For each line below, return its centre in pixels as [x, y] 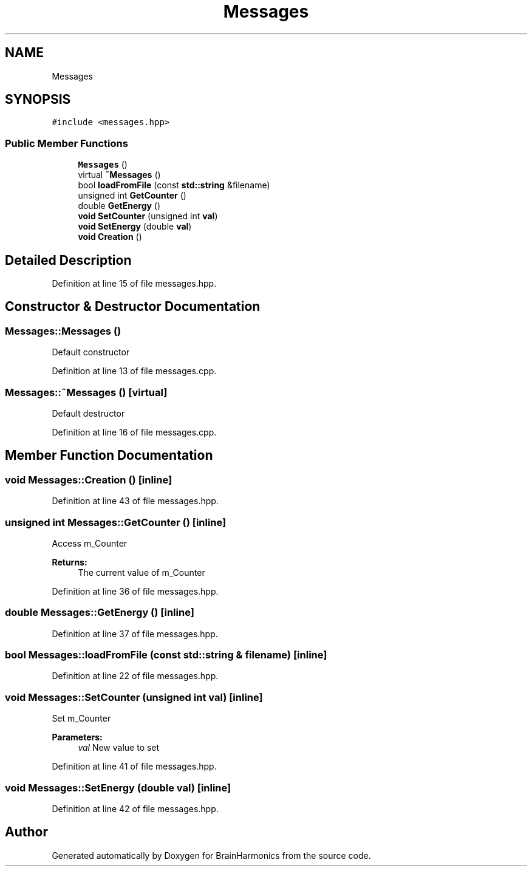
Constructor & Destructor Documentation [133, 307]
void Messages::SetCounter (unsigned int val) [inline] [134, 697]
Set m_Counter [81, 719]
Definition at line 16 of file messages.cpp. [134, 432]
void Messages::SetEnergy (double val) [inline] [118, 787]
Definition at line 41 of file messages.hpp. [134, 767]
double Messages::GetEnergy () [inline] [100, 613]
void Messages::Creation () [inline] [89, 480]
